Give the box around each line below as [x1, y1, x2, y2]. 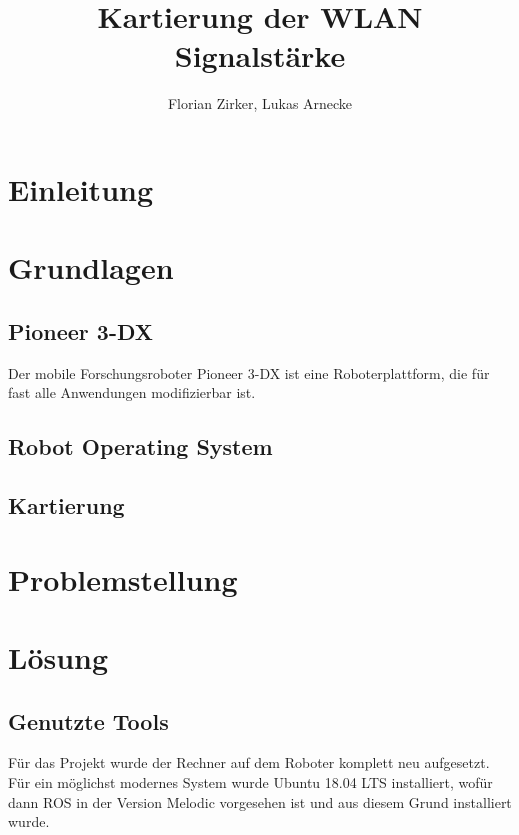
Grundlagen [8, 247, 174, 288]
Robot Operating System [8, 431, 273, 462]
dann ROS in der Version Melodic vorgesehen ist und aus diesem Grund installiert [8, 791, 512, 812]
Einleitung [8, 168, 154, 209]
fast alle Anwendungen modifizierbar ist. [8, 382, 256, 403]
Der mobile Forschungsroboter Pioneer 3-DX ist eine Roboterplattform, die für [8, 362, 490, 383]
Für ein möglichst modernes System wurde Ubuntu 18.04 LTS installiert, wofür [8, 771, 493, 792]
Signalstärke [174, 35, 346, 76]
